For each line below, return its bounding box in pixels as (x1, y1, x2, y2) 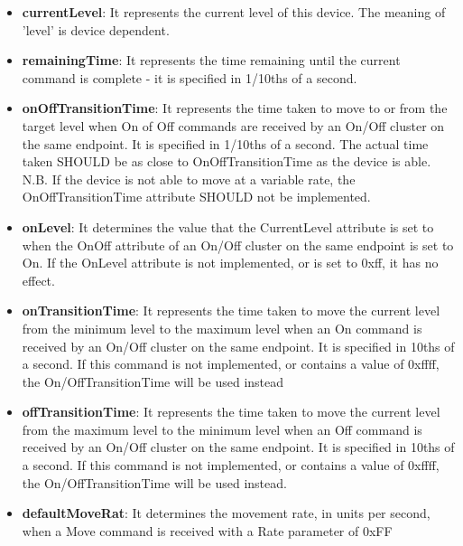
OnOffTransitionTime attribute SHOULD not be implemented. (22, 187, 371, 206)
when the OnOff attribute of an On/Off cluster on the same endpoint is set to (22, 235, 454, 254)
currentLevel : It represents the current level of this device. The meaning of (22, 3, 446, 21)
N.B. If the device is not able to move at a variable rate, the (22, 169, 356, 188)
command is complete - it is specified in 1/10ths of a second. (22, 68, 357, 87)
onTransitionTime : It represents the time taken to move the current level (22, 301, 440, 320)
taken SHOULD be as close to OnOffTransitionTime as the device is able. (22, 152, 431, 171)
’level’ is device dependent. (22, 20, 170, 39)
